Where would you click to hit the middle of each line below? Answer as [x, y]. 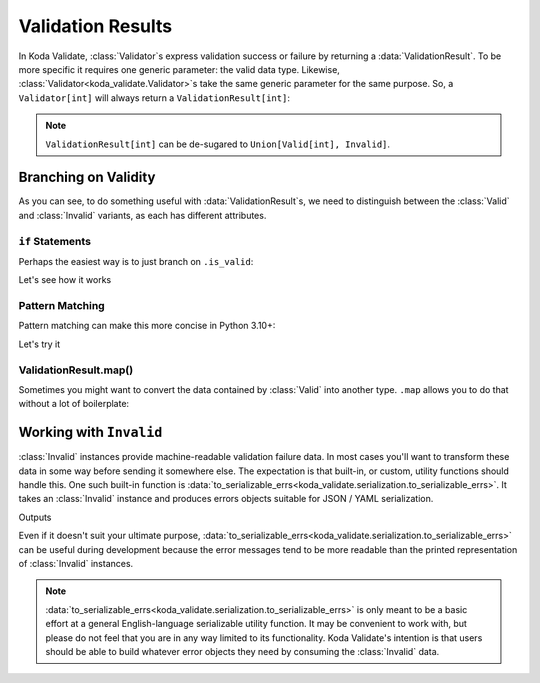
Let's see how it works [65, 280]
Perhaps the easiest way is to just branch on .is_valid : [136, 261]
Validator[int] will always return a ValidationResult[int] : [154, 97]
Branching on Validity [87, 177]
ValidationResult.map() [76, 370]
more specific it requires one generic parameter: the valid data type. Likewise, [179, 69]
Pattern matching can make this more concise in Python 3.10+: [147, 326]
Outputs [35, 517]
